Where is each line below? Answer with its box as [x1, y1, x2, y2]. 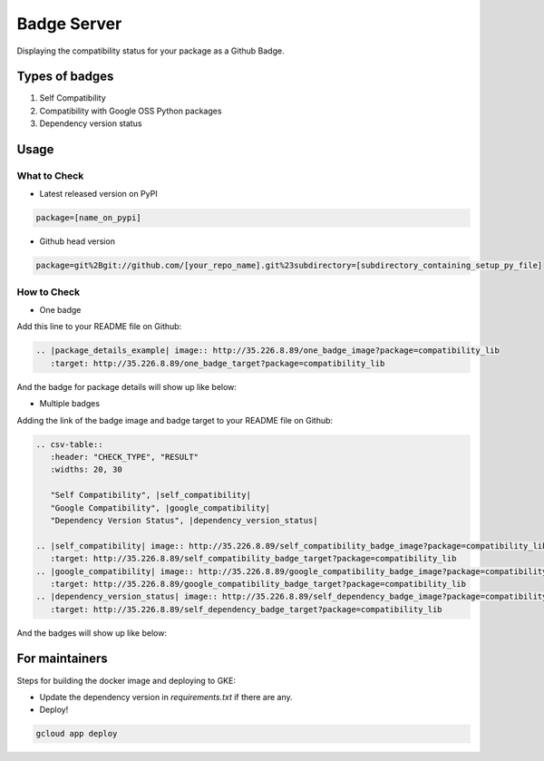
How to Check [16, 286, 81, 298]
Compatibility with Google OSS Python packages [39, 105, 222, 116]
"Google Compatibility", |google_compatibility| [50, 502, 271, 512]
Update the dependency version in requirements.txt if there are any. [39, 691, 294, 702]
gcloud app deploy [35, 728, 118, 739]
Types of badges [16, 69, 114, 84]
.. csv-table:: [35, 439, 103, 449]
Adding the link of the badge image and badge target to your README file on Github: [16, 415, 334, 425]
